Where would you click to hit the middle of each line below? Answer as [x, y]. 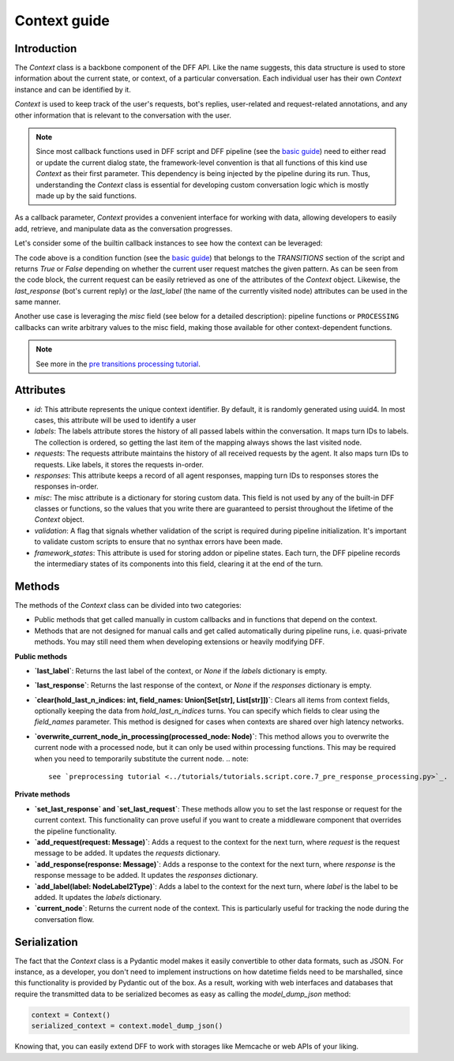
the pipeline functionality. [75, 831]
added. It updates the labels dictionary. [98, 897]
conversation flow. [64, 919]
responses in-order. [66, 486]
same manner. [38, 302]
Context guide [62, 21]
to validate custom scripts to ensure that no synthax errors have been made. [159, 542]
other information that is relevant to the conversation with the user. [123, 115]
